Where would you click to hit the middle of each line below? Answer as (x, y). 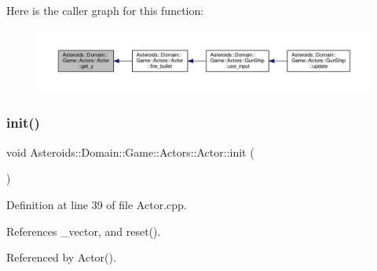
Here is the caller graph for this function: (105, 10)
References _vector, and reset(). (84, 231)
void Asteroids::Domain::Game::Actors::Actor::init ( (130, 152)
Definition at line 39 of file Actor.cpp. (97, 204)
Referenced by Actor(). (61, 257)
